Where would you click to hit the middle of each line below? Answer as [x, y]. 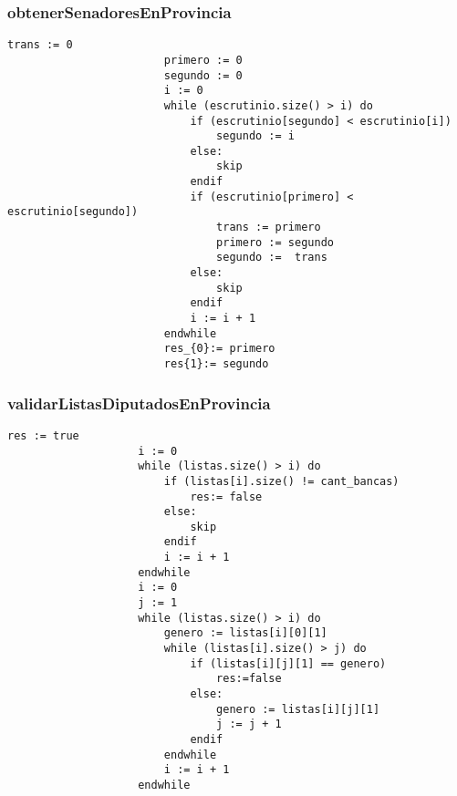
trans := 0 [40, 45]
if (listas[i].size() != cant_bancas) [281, 481]
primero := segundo [275, 242]
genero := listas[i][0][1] [245, 633]
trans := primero [269, 227]
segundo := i [255, 136]
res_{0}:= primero [219, 349]
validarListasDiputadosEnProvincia [139, 403]
